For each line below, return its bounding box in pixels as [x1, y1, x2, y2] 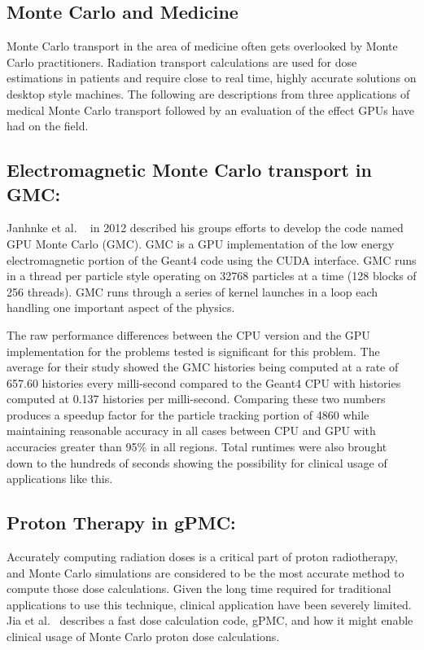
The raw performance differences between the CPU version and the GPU [7, 326, 370, 343]
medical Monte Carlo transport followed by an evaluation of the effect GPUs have [7, 101, 415, 118]
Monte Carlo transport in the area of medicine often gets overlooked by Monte [7, 37, 398, 55]
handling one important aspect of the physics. [7, 299, 235, 316]
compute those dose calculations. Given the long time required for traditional [7, 580, 391, 597]
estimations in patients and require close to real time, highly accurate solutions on [7, 69, 417, 86]
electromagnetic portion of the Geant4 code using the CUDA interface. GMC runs [7, 251, 417, 268]
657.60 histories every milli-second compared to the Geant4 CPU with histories [7, 374, 401, 391]
